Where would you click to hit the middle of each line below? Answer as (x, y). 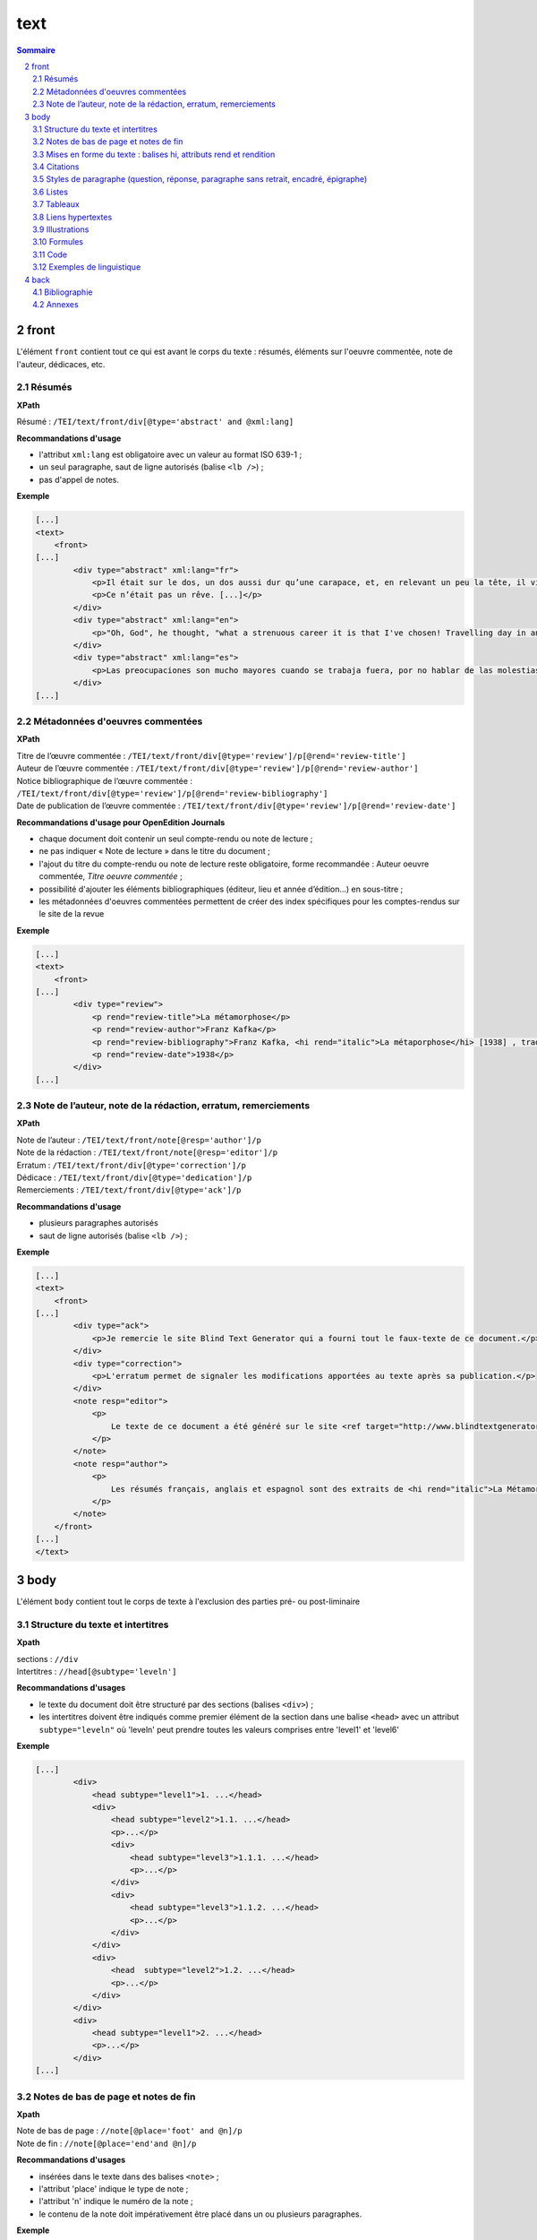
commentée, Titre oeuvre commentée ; (111, 876)
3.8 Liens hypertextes (72, 217)
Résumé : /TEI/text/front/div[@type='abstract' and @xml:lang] (155, 422)
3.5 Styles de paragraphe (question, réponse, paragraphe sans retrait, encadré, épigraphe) (200, 179)
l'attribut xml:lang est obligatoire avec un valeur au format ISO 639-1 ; (170, 454)
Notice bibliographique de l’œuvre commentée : (104, 780)
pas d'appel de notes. (79, 479)
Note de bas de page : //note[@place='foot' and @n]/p (129, 2131)
